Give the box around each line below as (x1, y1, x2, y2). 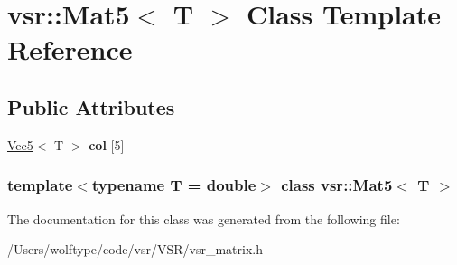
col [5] (89, 135, 125, 154)
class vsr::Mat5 (281, 174, 393, 196)
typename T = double (91, 174, 256, 196)
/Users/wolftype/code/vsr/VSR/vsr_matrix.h (7, 240, 264, 259)
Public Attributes (7, 92, 175, 120)
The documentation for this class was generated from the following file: (7, 209, 400, 228)
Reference (7, 31, 133, 68)
